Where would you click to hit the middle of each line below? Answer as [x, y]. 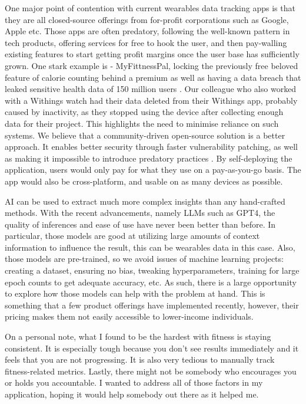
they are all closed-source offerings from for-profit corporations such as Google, [147, 19]
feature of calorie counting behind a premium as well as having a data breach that [153, 77]
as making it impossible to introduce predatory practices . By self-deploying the [149, 158]
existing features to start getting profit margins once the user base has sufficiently [152, 54]
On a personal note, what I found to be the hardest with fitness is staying [138, 336]
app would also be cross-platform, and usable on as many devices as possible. [144, 181]
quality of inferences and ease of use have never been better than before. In [140, 224]
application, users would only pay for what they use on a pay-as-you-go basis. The [153, 170]
